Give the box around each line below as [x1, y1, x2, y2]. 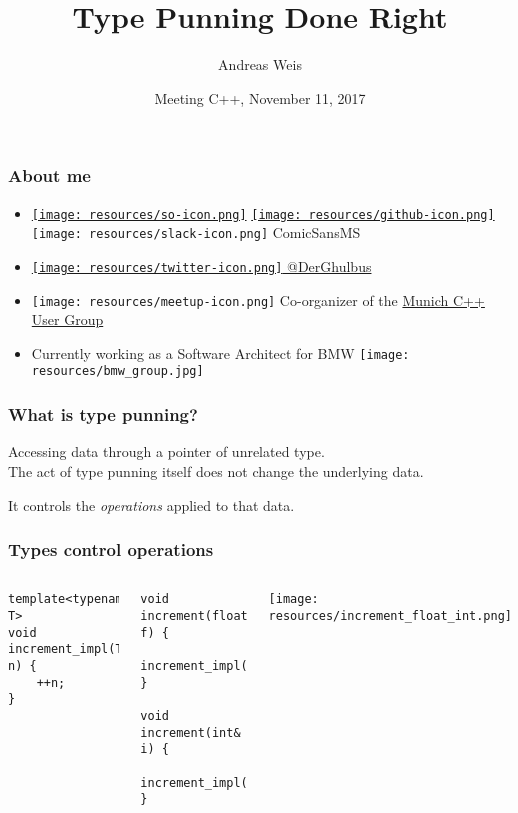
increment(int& [140, 725, 241, 740]
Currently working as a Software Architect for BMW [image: [31, 342, 410, 363]
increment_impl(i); [140, 775, 270, 790]
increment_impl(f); [140, 658, 270, 673]
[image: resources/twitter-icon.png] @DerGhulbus [31, 255, 372, 276]
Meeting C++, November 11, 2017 [154, 87, 366, 108]
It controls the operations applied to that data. [8, 494, 295, 515]
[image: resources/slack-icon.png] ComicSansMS [31, 222, 361, 243]
